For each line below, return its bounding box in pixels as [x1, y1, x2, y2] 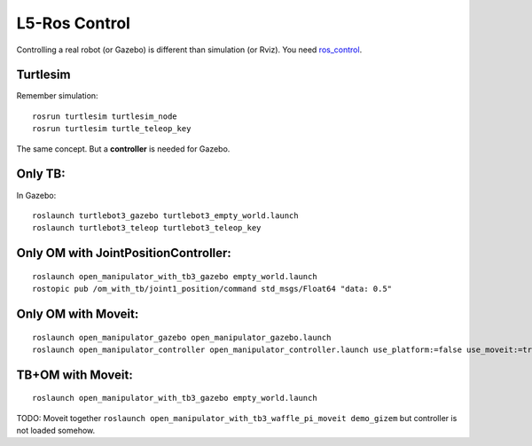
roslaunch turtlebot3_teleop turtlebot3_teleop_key [32, 223, 262, 233]
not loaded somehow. [16, 426, 96, 436]
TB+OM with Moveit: [16, 367, 133, 382]
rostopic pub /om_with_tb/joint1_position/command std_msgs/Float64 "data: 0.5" [32, 284, 393, 294]
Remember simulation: [16, 90, 98, 101]
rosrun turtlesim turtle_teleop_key [32, 124, 192, 134]
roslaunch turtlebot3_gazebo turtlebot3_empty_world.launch [32, 210, 299, 221]
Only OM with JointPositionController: [16, 246, 232, 261]
